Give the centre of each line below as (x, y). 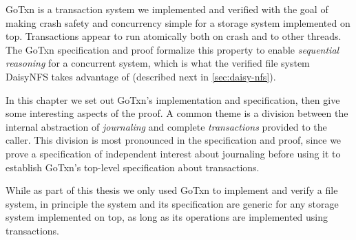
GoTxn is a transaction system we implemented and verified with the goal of (167, 9)
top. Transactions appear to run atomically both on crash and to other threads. (174, 36)
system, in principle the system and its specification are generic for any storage (172, 203)
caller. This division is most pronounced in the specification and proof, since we (174, 140)
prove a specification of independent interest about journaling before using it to (173, 153)
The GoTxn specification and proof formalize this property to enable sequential (172, 49)
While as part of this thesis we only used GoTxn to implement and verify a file (172, 190)
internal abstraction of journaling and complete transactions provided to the (166, 126)
